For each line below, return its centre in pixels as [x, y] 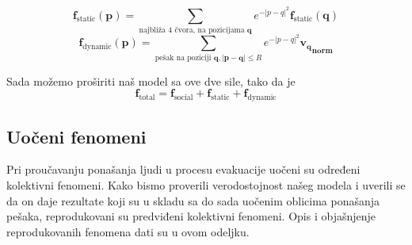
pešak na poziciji [183, 57]
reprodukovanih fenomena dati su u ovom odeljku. [128, 231]
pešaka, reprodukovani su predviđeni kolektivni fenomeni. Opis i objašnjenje [191, 216]
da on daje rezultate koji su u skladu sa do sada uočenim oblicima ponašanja [193, 200]
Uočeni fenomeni [76, 136]
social [183, 98]
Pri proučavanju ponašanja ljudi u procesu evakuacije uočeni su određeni [183, 169]
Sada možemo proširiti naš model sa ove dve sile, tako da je [151, 80]
